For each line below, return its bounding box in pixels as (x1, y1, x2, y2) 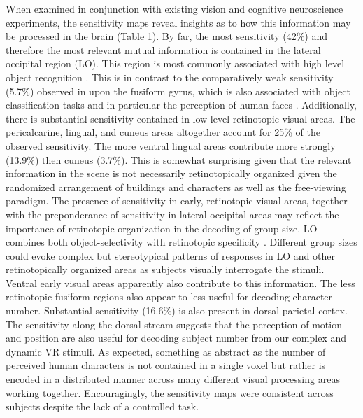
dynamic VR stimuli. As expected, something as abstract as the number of (6, 344, 326, 358)
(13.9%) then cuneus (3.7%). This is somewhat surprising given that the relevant (6, 152, 352, 167)
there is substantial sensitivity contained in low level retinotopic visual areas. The (6, 111, 355, 125)
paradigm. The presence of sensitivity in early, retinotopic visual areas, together (6, 193, 348, 208)
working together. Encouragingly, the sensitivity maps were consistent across (6, 385, 334, 400)
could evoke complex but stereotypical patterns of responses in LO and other (6, 248, 335, 263)
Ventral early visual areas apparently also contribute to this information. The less (6, 275, 355, 290)
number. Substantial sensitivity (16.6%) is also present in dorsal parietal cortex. (6, 303, 348, 318)
